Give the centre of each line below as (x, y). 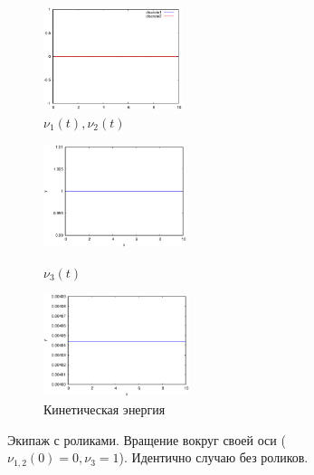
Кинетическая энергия (105, 409)
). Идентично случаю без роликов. (214, 457)
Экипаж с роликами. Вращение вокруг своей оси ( (147, 439)
